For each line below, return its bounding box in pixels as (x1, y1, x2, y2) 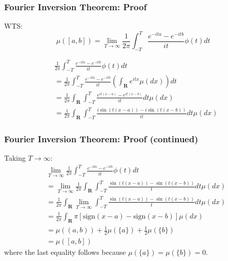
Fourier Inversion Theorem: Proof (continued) (4, 133, 198, 145)
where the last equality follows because (4, 246, 126, 257)
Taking (4, 153, 26, 163)
